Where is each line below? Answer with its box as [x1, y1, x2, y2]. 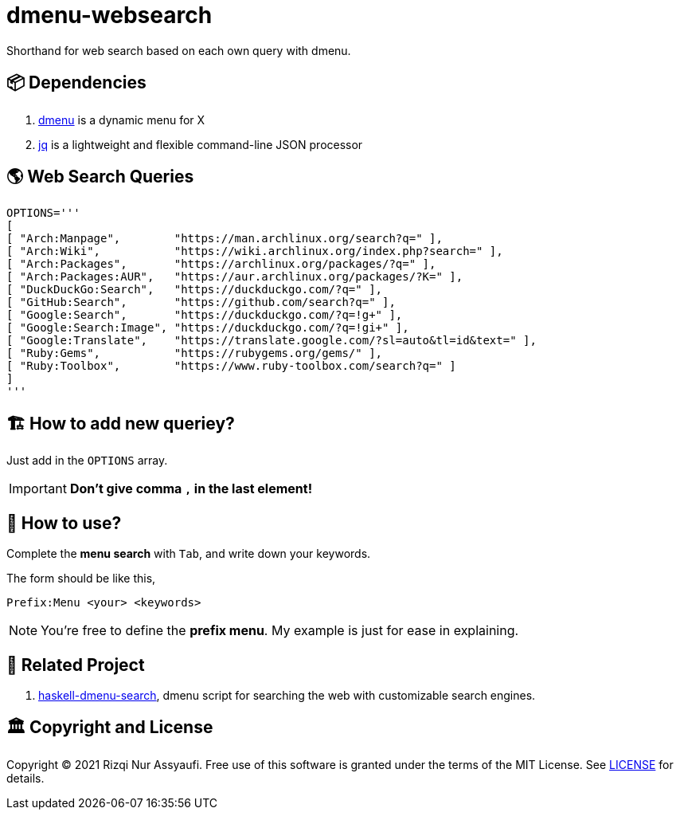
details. [6, 771, 45, 785]
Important [9, 481, 67, 497]
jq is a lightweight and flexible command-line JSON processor [38, 137, 363, 151]
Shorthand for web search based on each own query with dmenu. [6, 43, 351, 57]
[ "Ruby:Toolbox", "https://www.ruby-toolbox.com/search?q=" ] [6, 359, 456, 373]
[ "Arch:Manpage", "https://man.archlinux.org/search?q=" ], [6, 232, 443, 245]
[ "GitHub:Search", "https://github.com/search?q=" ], [6, 296, 396, 309]
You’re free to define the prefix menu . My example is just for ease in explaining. [41, 622, 519, 639]
